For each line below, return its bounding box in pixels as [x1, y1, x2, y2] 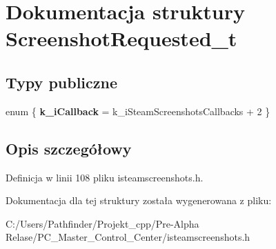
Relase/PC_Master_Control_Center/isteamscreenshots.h [6, 230, 250, 244]
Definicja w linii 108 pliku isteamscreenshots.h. [6, 170, 204, 184]
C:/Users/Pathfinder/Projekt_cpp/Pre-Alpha [6, 216, 199, 230]
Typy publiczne [6, 71, 118, 92]
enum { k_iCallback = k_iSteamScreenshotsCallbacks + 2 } [6, 103, 270, 118]
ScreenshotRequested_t [6, 24, 237, 52]
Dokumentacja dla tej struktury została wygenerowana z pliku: [6, 193, 272, 208]
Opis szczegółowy [6, 137, 132, 159]
